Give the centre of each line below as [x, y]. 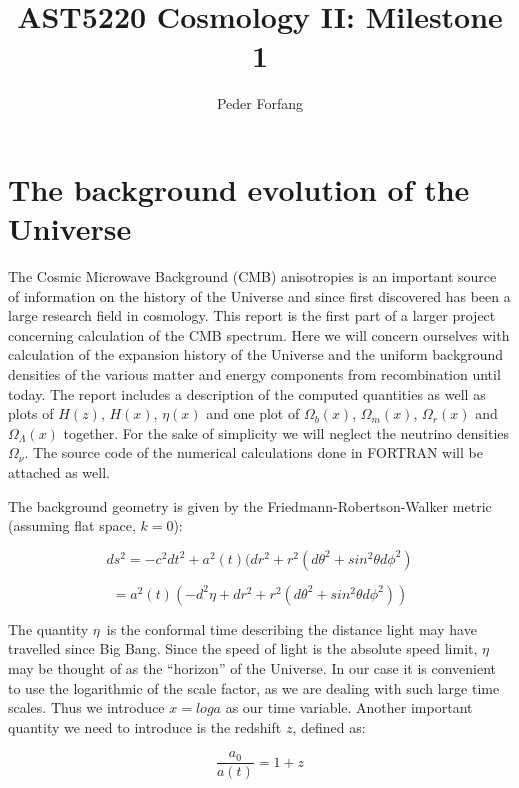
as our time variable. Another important [349, 707]
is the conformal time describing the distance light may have [291, 628]
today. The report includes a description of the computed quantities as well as [247, 393]
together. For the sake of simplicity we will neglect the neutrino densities [286, 432]
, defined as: [329, 726]
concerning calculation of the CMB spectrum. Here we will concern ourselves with [259, 334]
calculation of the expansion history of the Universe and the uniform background [256, 354]
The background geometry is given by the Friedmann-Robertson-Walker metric [250, 505]
